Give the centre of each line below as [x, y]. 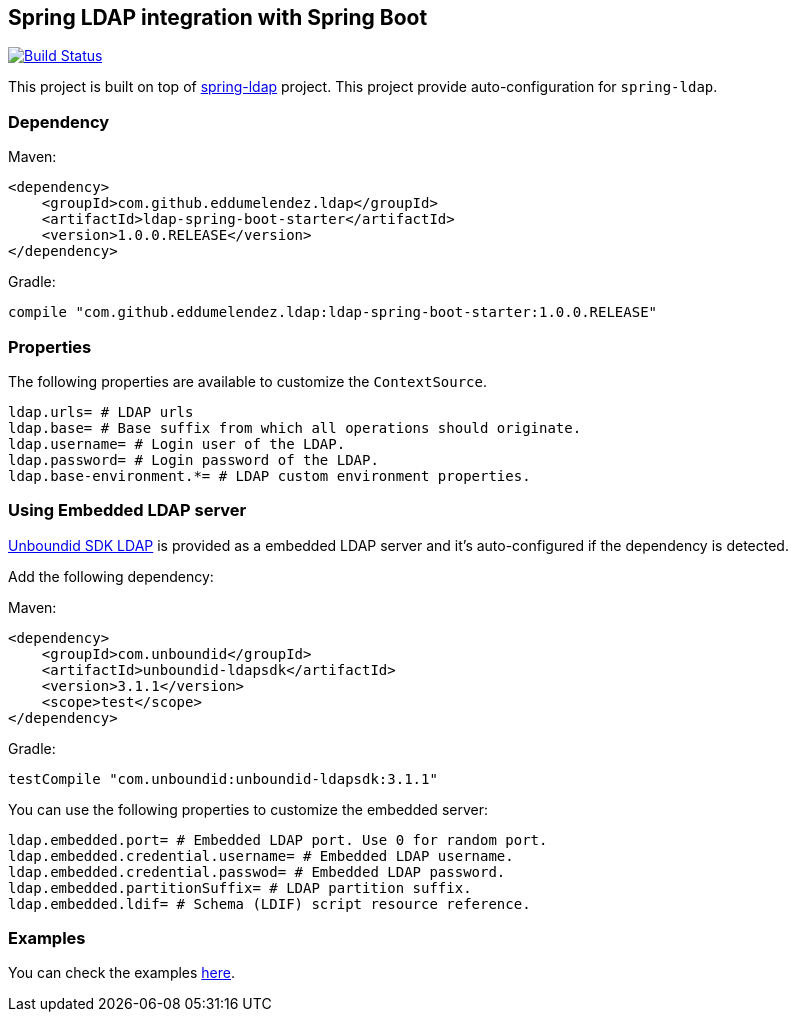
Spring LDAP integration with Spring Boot [218, 17]
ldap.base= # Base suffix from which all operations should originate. [295, 427]
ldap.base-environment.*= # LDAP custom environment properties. [269, 475]
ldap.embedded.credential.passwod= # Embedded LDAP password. [257, 871]
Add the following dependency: [111, 576]
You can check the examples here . [122, 973]
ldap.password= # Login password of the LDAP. [193, 459]
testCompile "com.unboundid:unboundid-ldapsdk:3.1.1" [223, 778]
